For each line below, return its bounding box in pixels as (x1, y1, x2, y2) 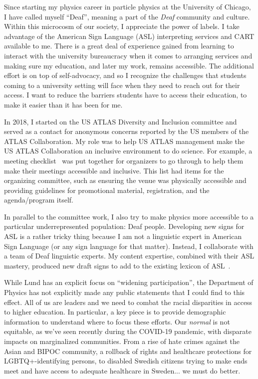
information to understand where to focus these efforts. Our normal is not (4, 316, 230, 326)
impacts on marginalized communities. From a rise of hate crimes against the (4, 336, 240, 346)
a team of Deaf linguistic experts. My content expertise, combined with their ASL (4, 250, 255, 261)
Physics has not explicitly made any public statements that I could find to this (4, 287, 245, 297)
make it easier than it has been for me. (4, 99, 123, 109)
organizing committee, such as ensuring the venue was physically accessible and (4, 175, 247, 185)
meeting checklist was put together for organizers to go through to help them (4, 155, 244, 165)
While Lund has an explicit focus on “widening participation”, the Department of (4, 277, 254, 287)
